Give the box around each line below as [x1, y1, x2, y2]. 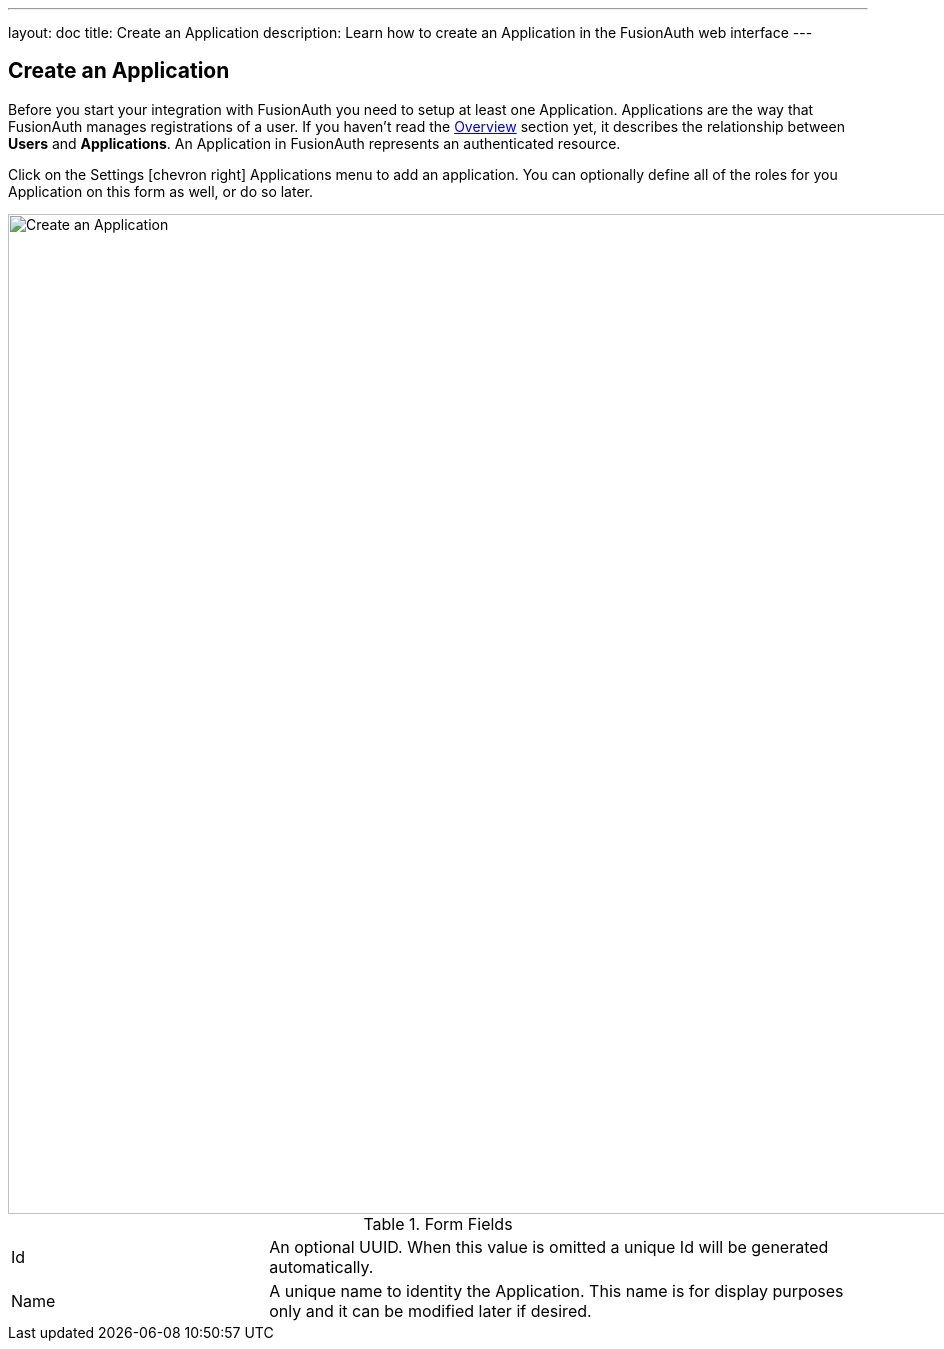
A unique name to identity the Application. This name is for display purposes [269, 1280, 844, 1301]
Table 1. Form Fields [363, 1213, 513, 1234]
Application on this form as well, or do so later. [8, 182, 314, 200]
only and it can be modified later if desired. [269, 1300, 592, 1321]
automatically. [269, 1256, 374, 1277]
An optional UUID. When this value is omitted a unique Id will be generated [269, 1236, 829, 1257]
